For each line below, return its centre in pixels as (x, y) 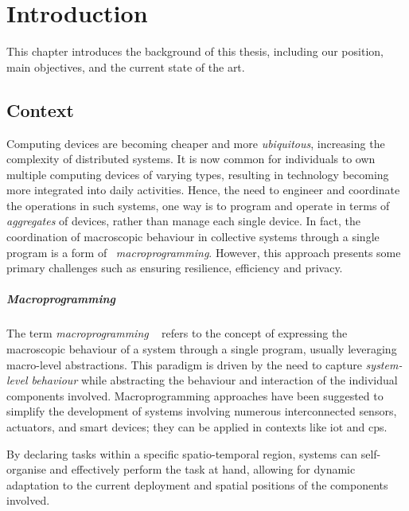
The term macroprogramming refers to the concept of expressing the (177, 333)
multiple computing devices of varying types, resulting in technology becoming (198, 174)
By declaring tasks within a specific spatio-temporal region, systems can (182, 453)
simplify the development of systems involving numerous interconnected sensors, (202, 411)
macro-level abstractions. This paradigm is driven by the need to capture (184, 364)
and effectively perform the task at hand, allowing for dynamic (203, 469)
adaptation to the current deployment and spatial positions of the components (197, 484)
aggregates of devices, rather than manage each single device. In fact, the (184, 221)
